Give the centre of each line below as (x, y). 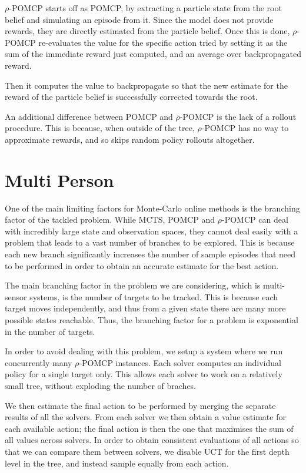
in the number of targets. (50, 331)
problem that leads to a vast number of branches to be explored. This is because (150, 242)
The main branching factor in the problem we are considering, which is (133, 285)
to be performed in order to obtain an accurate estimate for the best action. (142, 265)
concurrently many (39, 362)
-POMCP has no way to (245, 128)
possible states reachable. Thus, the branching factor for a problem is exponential (152, 320)
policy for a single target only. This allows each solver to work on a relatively (144, 374)
